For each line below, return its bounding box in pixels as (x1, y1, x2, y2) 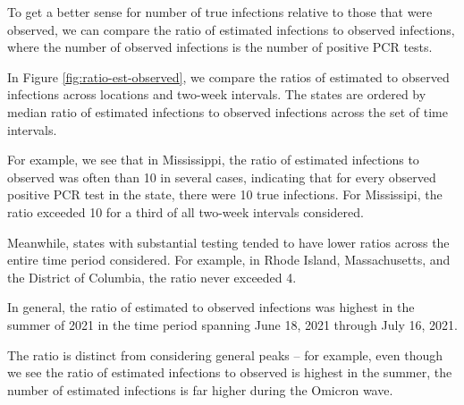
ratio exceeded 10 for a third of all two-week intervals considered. (7, 202, 364, 221)
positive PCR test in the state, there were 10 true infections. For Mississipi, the (7, 185, 443, 204)
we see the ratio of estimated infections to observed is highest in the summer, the (7, 363, 452, 382)
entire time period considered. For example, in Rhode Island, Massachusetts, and (7, 250, 451, 269)
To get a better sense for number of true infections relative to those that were (7, 3, 433, 21)
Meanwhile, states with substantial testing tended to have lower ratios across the (7, 232, 450, 251)
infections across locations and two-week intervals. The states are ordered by (7, 85, 426, 104)
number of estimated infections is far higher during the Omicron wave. (7, 380, 393, 399)
